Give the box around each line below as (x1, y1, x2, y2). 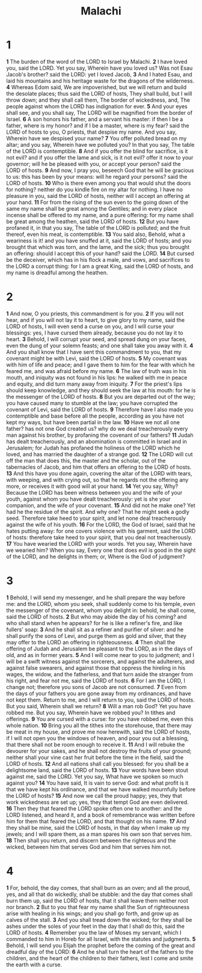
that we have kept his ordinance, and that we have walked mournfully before (6, 785, 196, 792)
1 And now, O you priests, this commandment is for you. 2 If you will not (6, 310, 184, 317)
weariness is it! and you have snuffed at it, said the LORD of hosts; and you (6, 236, 192, 244)
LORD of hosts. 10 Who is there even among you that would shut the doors (6, 179, 191, 187)
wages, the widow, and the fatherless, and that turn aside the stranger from (6, 670, 194, 678)
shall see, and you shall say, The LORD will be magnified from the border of (6, 109, 193, 116)
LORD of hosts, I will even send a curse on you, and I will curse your (6, 323, 174, 330)
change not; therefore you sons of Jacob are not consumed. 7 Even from (6, 683, 187, 690)
